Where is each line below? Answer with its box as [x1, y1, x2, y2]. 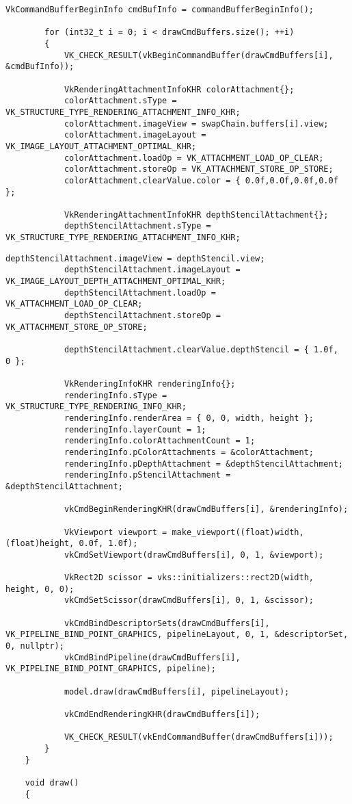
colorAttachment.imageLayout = [64, 130, 206, 140]
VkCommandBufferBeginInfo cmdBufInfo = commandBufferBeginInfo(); [5, 5, 314, 14]
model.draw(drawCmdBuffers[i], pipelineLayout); [64, 686, 290, 697]
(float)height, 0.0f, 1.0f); [5, 539, 138, 549]
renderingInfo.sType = [64, 390, 167, 400]
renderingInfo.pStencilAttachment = [64, 470, 231, 480]
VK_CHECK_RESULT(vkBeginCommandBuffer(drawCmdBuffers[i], [64, 50, 334, 60]
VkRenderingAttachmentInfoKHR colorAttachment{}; [64, 84, 295, 94]
